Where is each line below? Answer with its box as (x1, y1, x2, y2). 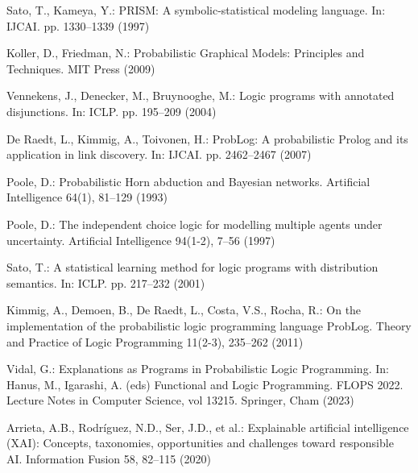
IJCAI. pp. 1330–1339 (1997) (6, 17, 150, 34)
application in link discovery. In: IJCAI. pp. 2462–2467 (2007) (6, 146, 312, 163)
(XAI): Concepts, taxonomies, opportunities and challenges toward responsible (6, 434, 394, 451)
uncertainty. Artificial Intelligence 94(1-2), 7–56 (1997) (6, 231, 275, 248)
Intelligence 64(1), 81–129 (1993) (6, 189, 168, 205)
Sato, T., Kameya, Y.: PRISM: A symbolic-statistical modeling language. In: (6, 2, 386, 18)
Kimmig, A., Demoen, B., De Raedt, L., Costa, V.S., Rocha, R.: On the (6, 301, 362, 318)
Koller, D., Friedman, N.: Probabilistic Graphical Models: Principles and (6, 44, 365, 61)
